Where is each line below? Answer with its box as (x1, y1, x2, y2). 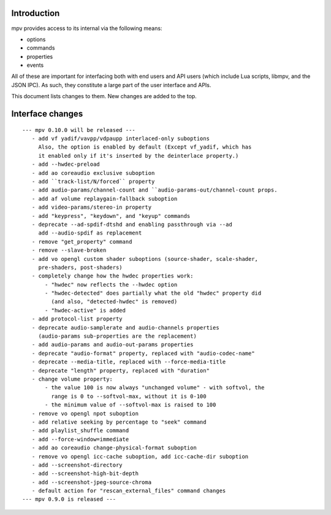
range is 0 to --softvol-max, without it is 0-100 (51, 393, 207, 400)
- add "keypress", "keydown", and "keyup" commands (31, 212, 191, 219)
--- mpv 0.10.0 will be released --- (22, 126, 136, 133)
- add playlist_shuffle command (31, 427, 129, 434)
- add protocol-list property (31, 316, 123, 322)
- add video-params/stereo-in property (31, 204, 152, 211)
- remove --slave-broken (31, 247, 107, 254)
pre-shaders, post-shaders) (38, 264, 123, 271)
